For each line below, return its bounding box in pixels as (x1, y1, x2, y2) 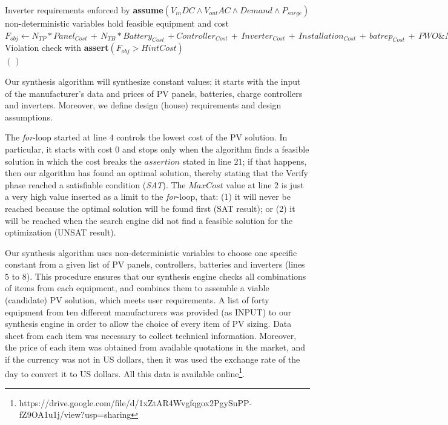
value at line (226, 178, 272, 191)
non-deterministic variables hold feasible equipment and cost (5, 17, 229, 29)
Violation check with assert (5, 41, 109, 54)
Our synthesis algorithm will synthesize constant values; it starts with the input (5, 74, 301, 87)
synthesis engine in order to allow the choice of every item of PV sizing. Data (5, 317, 292, 330)
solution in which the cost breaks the (5, 154, 142, 167)
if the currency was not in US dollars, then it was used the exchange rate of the (5, 353, 300, 366)
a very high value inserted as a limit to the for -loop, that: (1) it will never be (5, 190, 291, 203)
